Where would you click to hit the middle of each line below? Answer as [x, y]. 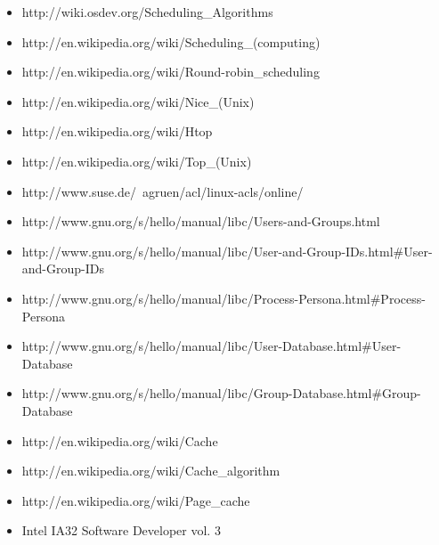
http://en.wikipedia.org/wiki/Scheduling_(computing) [171, 41]
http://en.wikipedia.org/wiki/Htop [117, 131]
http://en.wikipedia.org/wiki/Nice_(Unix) [138, 101]
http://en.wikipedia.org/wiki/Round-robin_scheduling [171, 72]
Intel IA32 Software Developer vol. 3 [121, 530]
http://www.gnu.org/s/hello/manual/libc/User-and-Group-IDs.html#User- [227, 251]
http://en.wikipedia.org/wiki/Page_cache [136, 500]
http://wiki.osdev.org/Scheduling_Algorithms [147, 12]
